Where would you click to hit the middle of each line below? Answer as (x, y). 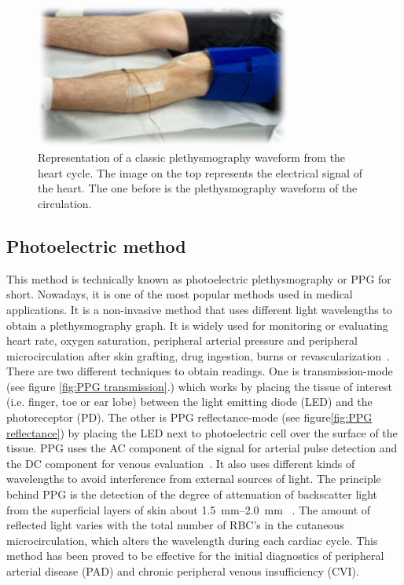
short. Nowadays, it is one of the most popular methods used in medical (180, 294)
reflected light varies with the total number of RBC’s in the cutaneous (175, 525)
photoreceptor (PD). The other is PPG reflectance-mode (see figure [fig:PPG (189, 417)
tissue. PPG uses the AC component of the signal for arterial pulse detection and (202, 448)
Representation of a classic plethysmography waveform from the (192, 157)
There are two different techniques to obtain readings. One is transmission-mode (200, 371)
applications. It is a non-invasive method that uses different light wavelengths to (199, 309)
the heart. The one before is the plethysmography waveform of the (198, 188)
